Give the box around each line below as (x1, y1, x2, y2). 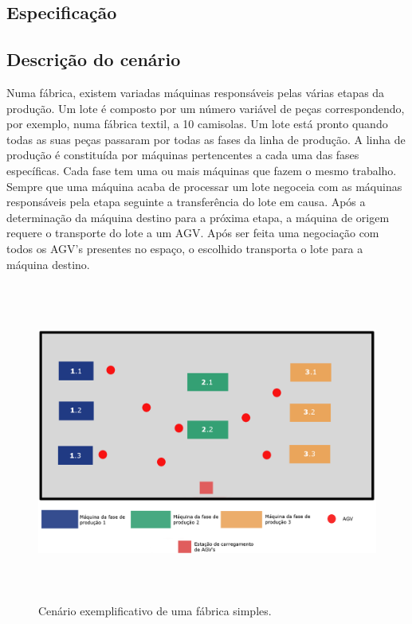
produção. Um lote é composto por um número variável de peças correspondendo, (6, 99, 405, 116)
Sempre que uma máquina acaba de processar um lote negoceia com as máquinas (6, 177, 402, 194)
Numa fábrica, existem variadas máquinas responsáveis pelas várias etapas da (6, 84, 385, 100)
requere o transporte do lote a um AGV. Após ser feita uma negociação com (6, 224, 379, 241)
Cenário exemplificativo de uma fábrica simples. (38, 602, 272, 618)
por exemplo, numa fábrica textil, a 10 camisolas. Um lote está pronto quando (6, 115, 388, 132)
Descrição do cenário (6, 47, 181, 72)
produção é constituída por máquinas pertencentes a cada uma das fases (6, 146, 359, 163)
